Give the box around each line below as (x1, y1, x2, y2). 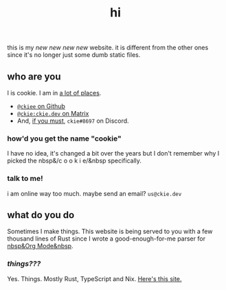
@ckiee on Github (16, 102, 65, 110)
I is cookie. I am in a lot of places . (7, 89, 102, 97)
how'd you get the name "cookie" (7, 134, 122, 143)
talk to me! (7, 173, 43, 183)
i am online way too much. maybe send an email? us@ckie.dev (7, 189, 182, 197)
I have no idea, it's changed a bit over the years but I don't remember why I (7, 149, 220, 158)
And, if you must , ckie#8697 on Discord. (16, 117, 129, 125)
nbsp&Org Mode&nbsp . (7, 242, 74, 250)
